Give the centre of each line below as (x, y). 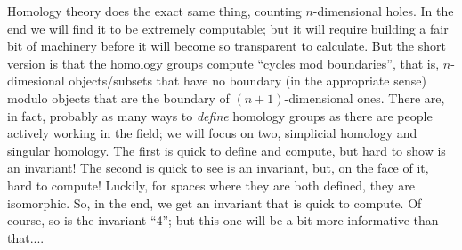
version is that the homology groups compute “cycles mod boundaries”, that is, (223, 63)
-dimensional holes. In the (383, 11)
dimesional (36, 81)
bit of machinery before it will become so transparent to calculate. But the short (227, 46)
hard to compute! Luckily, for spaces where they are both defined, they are (211, 185)
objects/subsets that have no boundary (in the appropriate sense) (247, 81)
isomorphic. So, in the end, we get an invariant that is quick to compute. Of (215, 202)
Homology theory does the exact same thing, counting (154, 11)
